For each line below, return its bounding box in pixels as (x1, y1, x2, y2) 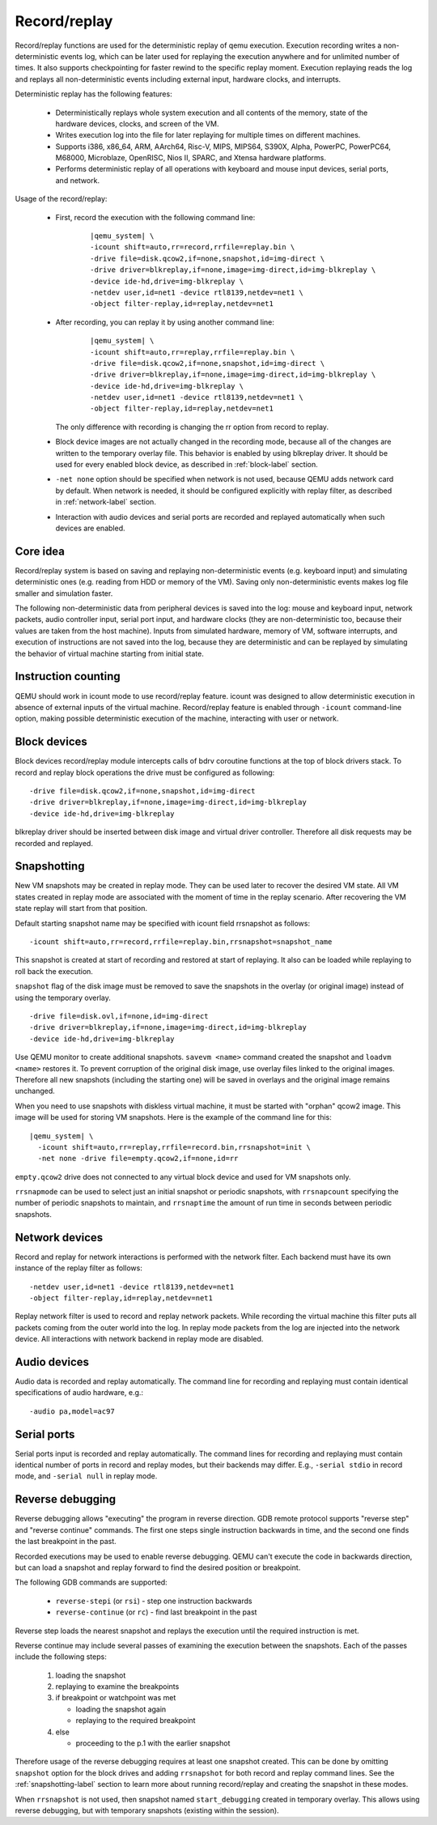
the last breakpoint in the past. (15, 1537, 117, 1546)
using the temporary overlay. (15, 993, 111, 1002)
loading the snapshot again (75, 1704, 167, 1714)
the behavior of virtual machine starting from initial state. (15, 649, 204, 658)
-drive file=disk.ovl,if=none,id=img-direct (29, 1012, 210, 1020)
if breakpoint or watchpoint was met (55, 1693, 176, 1703)
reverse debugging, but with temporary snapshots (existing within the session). (15, 1806, 279, 1815)
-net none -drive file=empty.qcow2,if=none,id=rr (37, 1154, 239, 1163)
